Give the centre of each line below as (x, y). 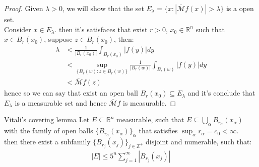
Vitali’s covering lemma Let (47, 119)
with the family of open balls (49, 131)
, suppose (58, 39)
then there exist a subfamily (47, 142)
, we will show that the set (103, 8)
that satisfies (158, 131)
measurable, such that (150, 119)
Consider (18, 29)
